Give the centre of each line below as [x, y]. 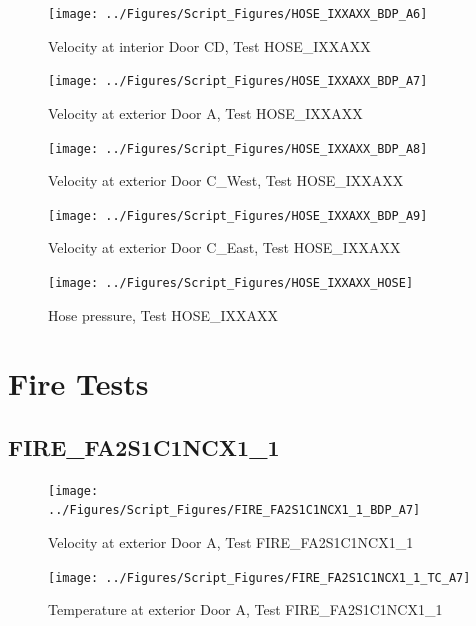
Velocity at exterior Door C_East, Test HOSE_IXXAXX [224, 247]
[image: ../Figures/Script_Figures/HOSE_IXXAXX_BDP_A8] [238, 148]
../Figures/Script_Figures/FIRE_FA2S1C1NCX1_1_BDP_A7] [234, 510]
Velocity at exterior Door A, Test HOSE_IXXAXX [205, 112]
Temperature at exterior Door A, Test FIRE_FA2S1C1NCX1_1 [245, 609]
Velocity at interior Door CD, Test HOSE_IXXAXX [209, 45]
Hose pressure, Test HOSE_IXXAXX [163, 314]
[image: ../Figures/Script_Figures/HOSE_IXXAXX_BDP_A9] [238, 215]
